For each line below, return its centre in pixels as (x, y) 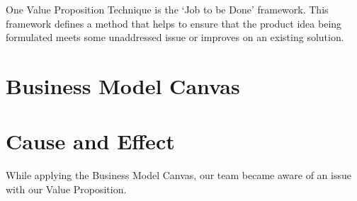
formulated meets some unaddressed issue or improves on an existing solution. (175, 37)
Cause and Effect (90, 141)
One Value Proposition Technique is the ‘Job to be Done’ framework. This (167, 9)
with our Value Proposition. (66, 189)
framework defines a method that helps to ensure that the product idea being (174, 23)
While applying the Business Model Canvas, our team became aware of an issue (178, 175)
